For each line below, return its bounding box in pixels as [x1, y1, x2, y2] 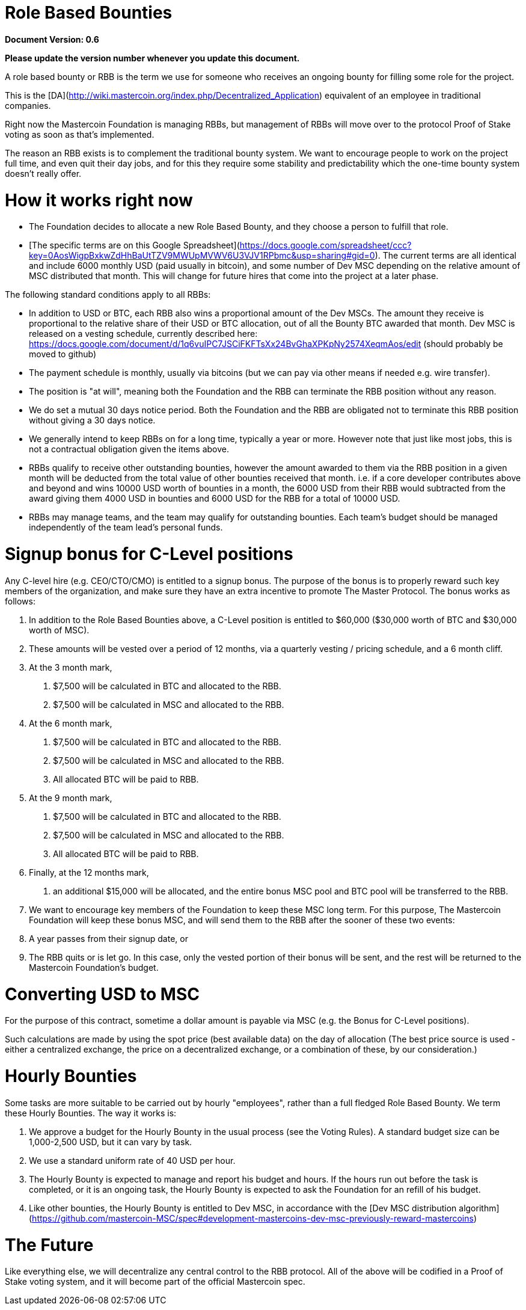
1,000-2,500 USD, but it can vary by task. [29, 1136, 192, 1147]
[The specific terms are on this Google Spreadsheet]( [29, 240, 240, 251]
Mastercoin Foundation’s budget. [29, 962, 159, 973]
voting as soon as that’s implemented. [5, 129, 154, 140]
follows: [5, 595, 35, 606]
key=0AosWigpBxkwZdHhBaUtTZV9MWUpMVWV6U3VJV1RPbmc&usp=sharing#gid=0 [29, 250, 375, 261]
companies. [5, 100, 51, 111]
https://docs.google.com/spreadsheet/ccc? [239, 240, 412, 251]
